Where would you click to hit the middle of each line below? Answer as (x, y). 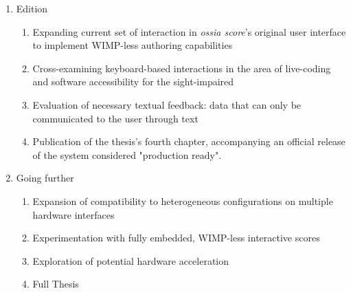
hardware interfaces (73, 214)
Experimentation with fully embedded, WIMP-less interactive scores (176, 238)
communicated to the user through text (115, 118)
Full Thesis (56, 284)
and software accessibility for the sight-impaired (133, 82)
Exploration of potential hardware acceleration (131, 260)
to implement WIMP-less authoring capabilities (133, 45)
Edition (32, 8)
